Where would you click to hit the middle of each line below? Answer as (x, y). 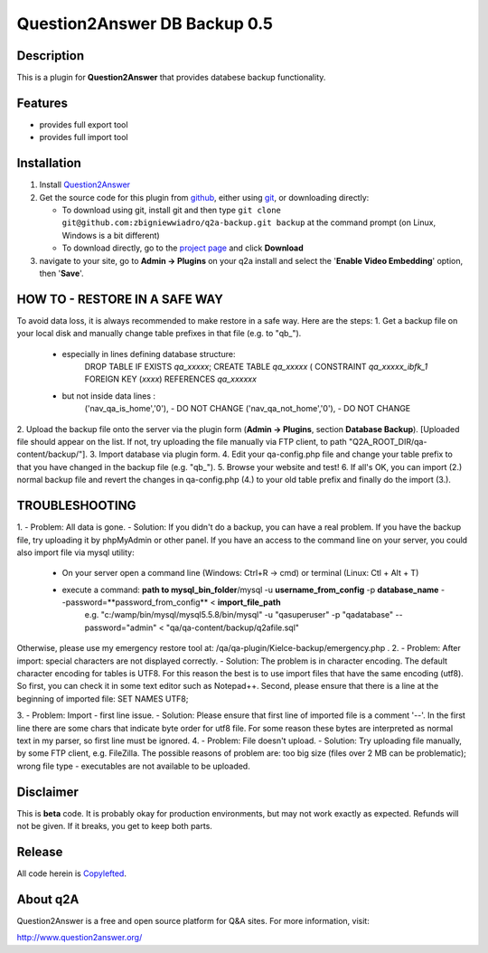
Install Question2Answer (85, 184)
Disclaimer (47, 792)
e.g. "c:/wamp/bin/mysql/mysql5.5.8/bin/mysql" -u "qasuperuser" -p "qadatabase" (239, 615)
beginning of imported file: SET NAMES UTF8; (103, 698)
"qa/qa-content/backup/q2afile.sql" (233, 627)
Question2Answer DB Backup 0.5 (145, 24)
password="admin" (121, 627)
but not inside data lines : (109, 396)
